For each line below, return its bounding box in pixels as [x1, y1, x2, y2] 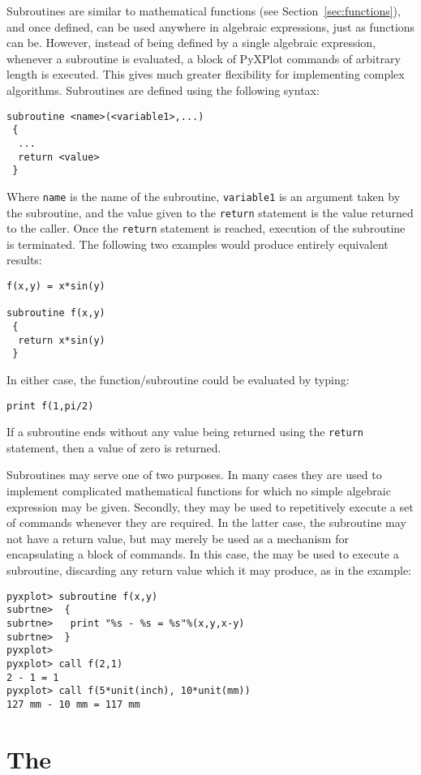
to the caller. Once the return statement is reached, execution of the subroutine [6, 220, 406, 237]
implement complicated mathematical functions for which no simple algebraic [6, 482, 391, 499]
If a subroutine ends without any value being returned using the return [6, 423, 364, 440]
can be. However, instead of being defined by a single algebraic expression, [6, 34, 376, 51]
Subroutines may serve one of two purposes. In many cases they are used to [6, 466, 382, 483]
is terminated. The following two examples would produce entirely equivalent [6, 235, 389, 252]
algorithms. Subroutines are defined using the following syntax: [6, 81, 320, 98]
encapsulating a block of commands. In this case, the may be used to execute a [6, 546, 399, 563]
